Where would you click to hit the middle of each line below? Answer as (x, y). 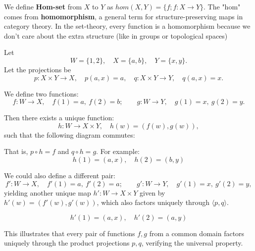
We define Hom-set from (43, 6)
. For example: (118, 151)
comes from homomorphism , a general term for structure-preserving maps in (124, 16)
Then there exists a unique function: (59, 118)
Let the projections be (38, 69)
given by (153, 192)
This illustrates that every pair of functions (70, 233)
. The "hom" (222, 6)
